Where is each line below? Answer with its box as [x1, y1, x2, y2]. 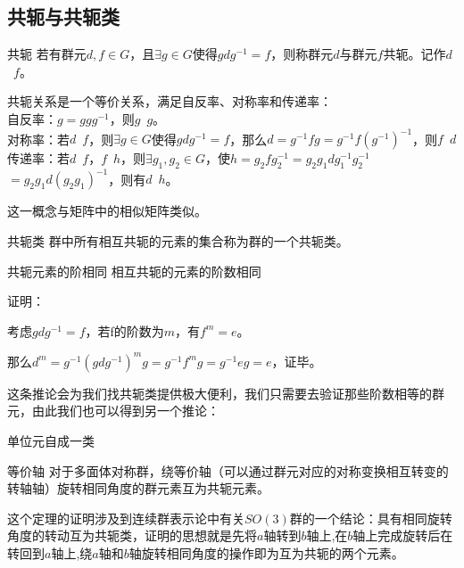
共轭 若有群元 [7, 45, 87, 63]
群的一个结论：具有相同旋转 [289, 508, 452, 527]
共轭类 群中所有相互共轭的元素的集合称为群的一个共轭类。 [7, 231, 349, 250]
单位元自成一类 [7, 432, 95, 450]
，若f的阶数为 [85, 321, 164, 340]
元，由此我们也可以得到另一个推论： [7, 401, 220, 420]
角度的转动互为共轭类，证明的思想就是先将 [7, 526, 257, 545]
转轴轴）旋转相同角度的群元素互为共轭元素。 [7, 479, 269, 498]
